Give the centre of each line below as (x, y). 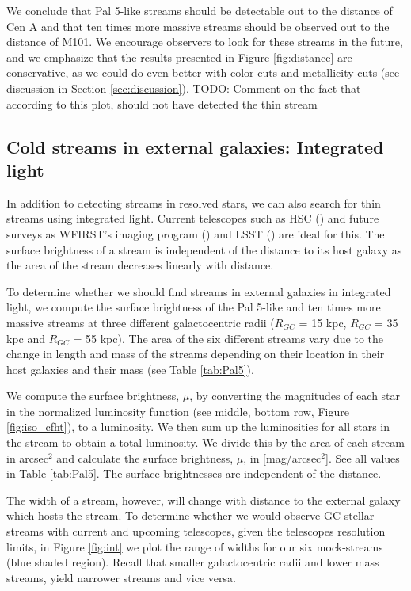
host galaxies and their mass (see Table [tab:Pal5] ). (130, 369)
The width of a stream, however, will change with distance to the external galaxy (204, 499)
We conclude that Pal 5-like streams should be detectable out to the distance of (200, 10)
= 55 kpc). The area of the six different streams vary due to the (228, 338)
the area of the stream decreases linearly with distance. (140, 265)
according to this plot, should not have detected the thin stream (162, 103)
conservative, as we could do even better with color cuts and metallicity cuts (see (203, 72)
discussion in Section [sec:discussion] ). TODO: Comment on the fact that (184, 88)
